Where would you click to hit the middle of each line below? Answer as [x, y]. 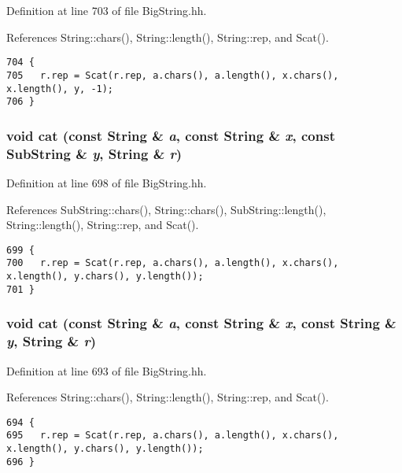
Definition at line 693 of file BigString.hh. [107, 370]
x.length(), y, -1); [60, 89]
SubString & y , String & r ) [94, 153]
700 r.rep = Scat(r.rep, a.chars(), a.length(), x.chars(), [173, 263]
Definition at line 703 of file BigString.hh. [107, 10]
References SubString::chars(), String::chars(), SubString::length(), [166, 209]
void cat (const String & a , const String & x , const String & [201, 323]
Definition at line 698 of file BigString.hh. [107, 182]
